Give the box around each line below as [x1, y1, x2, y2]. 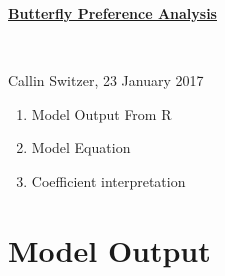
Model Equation [31, 137, 131, 158]
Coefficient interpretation [31, 170, 186, 191]
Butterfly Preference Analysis [8, 3, 217, 23]
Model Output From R [31, 103, 172, 124]
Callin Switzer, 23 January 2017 [8, 70, 204, 91]
